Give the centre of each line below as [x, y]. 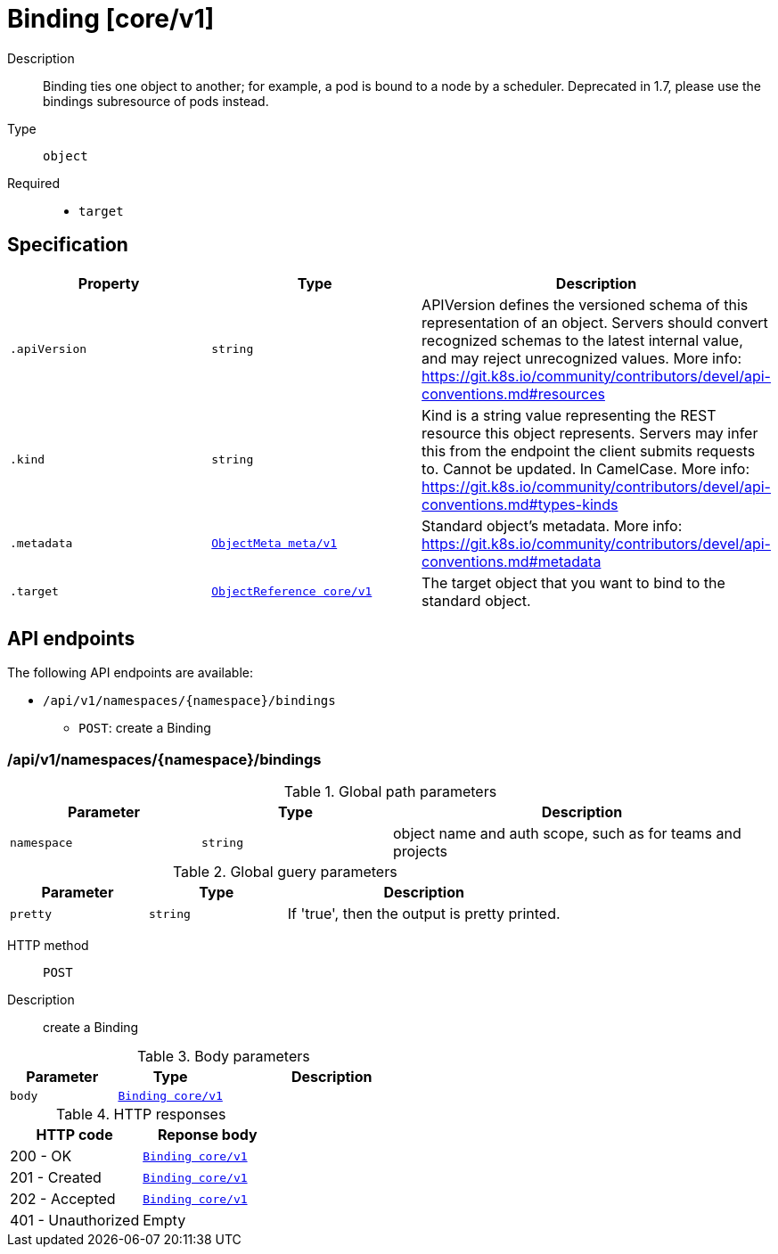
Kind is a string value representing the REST [569, 415]
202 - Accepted [63, 1199]
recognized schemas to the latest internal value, [582, 340]
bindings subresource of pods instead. [156, 101]
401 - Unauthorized [75, 1221]
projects [421, 852]
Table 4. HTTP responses [141, 1115]
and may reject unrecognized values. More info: [582, 358]
